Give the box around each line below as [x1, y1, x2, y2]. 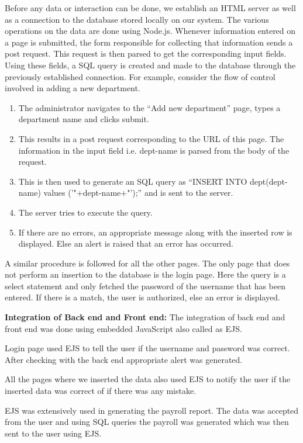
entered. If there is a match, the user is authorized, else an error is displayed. [5, 291, 280, 303]
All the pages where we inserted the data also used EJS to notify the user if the [5, 373, 291, 385]
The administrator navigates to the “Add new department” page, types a [18, 101, 281, 113]
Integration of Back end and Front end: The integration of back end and [5, 311, 285, 323]
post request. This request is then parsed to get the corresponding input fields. [5, 47, 287, 60]
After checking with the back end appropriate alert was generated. [5, 353, 243, 365]
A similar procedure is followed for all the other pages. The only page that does [5, 257, 290, 269]
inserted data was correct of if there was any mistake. [5, 385, 197, 397]
